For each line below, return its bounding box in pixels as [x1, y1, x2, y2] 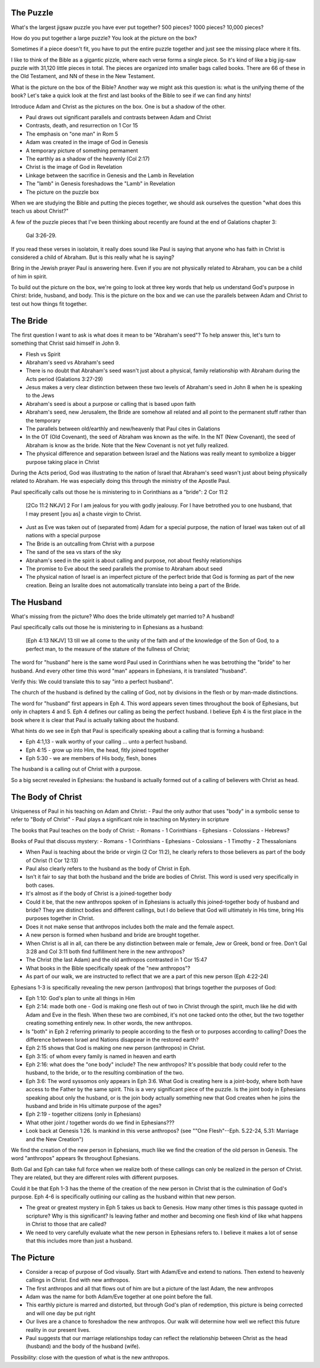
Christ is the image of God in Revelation [25, 164, 123, 171]
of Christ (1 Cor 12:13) [25, 857, 79, 864]
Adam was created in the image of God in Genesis [25, 139, 148, 146]
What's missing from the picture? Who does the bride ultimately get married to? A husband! [11, 613, 235, 620]
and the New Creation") [25, 1135, 84, 1143]
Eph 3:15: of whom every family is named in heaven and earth [25, 1052, 177, 1060]
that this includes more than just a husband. [25, 1237, 133, 1244]
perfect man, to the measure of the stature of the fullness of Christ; [25, 645, 190, 652]
